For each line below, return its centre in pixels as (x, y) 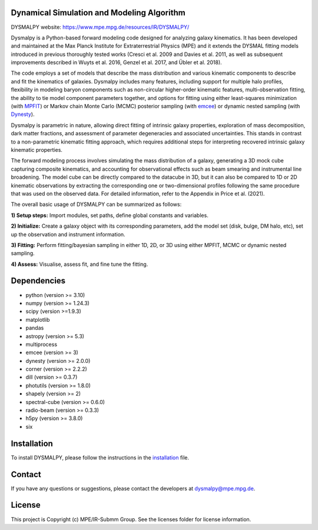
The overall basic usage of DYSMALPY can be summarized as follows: (96, 204)
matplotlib (38, 319)
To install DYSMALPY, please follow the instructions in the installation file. (100, 457)
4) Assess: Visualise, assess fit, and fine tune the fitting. (79, 264)
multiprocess (42, 344)
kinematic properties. (37, 149)
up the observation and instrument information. (68, 234)
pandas (35, 328)
